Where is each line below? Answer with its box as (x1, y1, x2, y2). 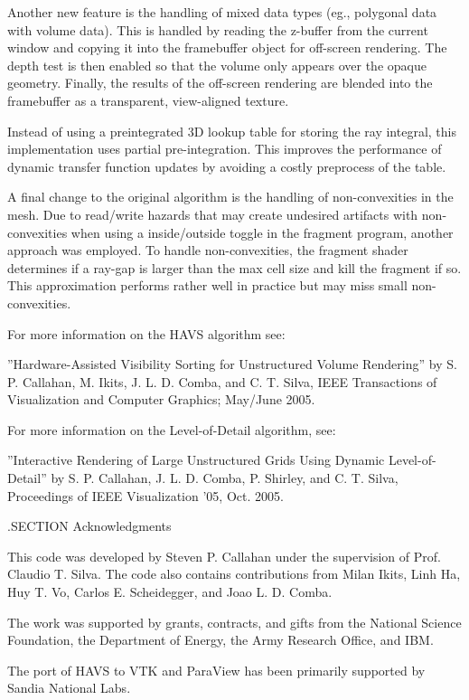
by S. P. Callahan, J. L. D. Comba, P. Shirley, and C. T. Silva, (51, 468, 399, 487)
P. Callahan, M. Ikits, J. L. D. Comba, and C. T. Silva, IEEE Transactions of (7, 372, 437, 391)
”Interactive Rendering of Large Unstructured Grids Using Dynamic (7, 450, 385, 469)
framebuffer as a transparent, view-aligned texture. (7, 90, 289, 109)
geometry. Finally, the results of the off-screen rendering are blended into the (7, 73, 433, 92)
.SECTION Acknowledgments (7, 516, 172, 535)
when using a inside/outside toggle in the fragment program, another (70, 222, 454, 241)
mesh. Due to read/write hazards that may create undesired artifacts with (7, 204, 418, 223)
